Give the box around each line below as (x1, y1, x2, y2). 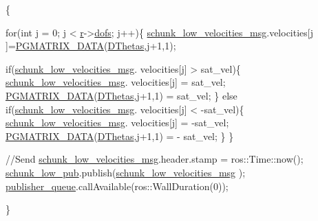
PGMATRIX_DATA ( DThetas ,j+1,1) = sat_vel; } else (6, 88, 237, 102)
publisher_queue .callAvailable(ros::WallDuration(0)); (6, 178, 229, 193)
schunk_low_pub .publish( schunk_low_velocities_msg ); (6, 165, 246, 179)
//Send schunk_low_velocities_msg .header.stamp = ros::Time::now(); (6, 152, 304, 166)
